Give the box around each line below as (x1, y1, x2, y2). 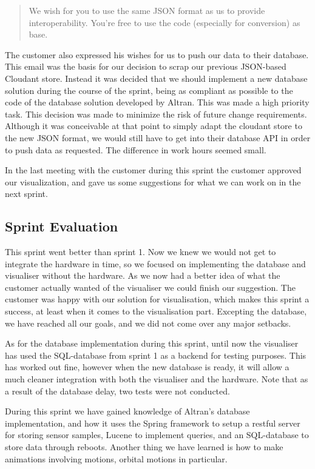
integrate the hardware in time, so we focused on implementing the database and (5, 257, 306, 270)
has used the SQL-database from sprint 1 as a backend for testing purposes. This (5, 348, 307, 361)
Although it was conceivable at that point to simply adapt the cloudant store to (5, 119, 302, 132)
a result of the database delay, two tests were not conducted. (5, 384, 230, 397)
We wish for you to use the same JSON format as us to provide (29, 4, 265, 16)
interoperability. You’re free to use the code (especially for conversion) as (29, 16, 300, 28)
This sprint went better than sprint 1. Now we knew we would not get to (5, 245, 276, 258)
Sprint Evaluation (5, 217, 118, 236)
